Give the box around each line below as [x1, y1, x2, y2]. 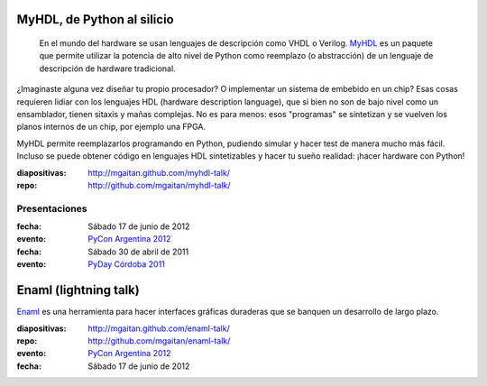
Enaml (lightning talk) [16, 282, 140, 298]
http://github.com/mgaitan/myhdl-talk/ [87, 179, 231, 190]
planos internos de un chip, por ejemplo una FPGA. [16, 122, 207, 133]
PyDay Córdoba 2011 [87, 259, 166, 270]
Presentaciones [16, 202, 87, 215]
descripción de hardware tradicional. [39, 63, 176, 74]
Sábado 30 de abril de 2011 [87, 246, 189, 257]
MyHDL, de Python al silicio [16, 12, 175, 27]
